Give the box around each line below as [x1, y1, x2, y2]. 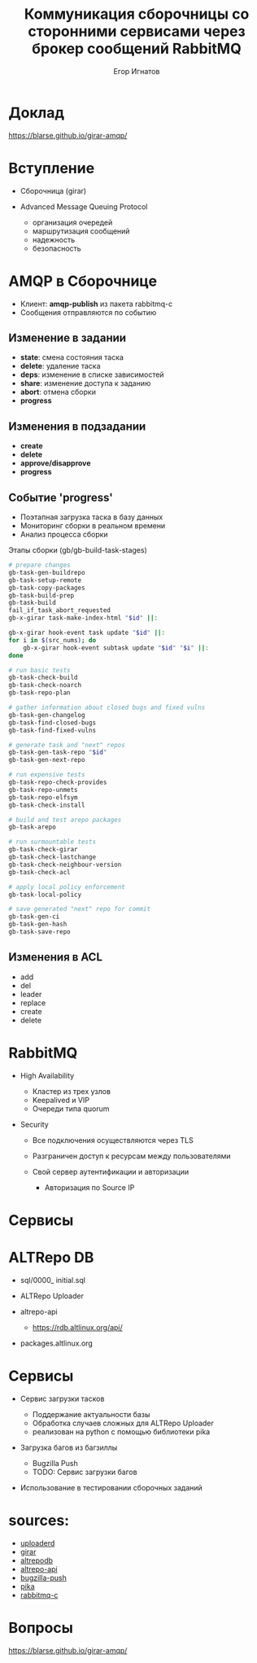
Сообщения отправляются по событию [20, 307, 157, 317]
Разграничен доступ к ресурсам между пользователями [32, 1151, 231, 1161]
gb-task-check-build [8, 673, 79, 682]
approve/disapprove [20, 458, 91, 468]
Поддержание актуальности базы [32, 1409, 150, 1419]
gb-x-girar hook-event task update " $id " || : [8, 628, 165, 637]
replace [20, 998, 46, 1008]
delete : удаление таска [20, 361, 101, 371]
